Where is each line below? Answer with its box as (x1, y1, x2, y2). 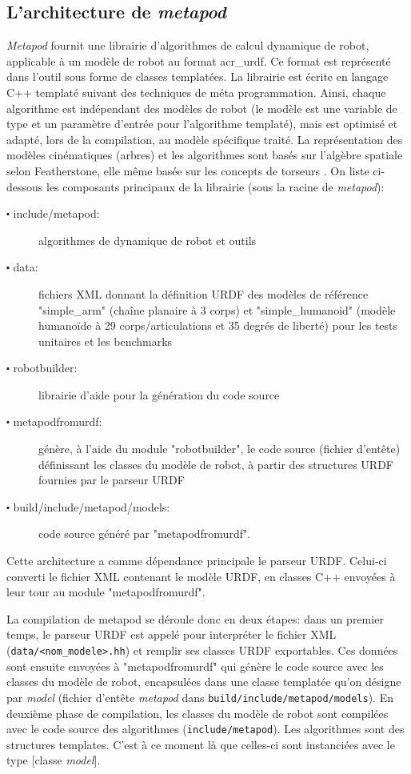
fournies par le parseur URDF (38, 471, 185, 488)
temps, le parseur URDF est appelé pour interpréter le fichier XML (6, 626, 337, 643)
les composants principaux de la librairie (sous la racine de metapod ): (46, 178, 385, 195)
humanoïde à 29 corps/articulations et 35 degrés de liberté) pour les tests (38, 317, 398, 334)
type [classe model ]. (6, 752, 101, 768)
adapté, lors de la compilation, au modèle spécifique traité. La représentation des (6, 130, 403, 147)
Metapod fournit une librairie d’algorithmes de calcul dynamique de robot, (6, 37, 369, 54)
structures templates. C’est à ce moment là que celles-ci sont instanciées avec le (6, 736, 395, 752)
